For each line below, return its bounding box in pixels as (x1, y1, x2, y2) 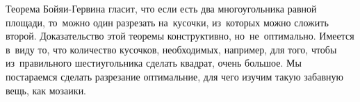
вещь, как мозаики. (6, 83, 87, 97)
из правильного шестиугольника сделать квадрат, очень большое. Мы (6, 56, 302, 70)
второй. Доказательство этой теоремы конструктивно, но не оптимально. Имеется (6, 28, 354, 43)
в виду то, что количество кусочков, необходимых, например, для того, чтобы (6, 42, 337, 56)
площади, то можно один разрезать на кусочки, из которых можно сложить (6, 15, 329, 29)
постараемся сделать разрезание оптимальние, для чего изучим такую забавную (6, 69, 343, 83)
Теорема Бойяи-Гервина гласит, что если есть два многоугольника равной (6, 1, 317, 15)
